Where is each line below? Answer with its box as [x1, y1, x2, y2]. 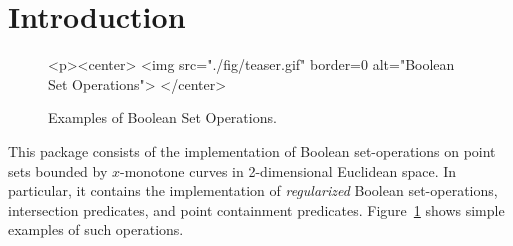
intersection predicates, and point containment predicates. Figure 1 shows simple [8, 199, 505, 220]
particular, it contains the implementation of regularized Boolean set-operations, [8, 180, 498, 201]
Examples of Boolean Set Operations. [48, 107, 277, 128]
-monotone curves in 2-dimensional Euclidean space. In [120, 160, 457, 181]
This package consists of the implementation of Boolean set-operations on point [8, 140, 496, 161]
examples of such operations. [8, 219, 184, 240]
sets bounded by [8, 160, 108, 181]
